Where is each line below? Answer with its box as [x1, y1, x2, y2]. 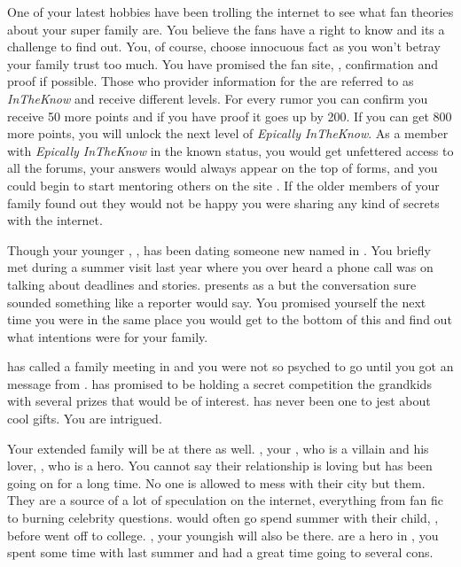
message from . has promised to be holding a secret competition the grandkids [7, 374, 432, 392]
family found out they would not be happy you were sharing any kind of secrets [7, 193, 440, 212]
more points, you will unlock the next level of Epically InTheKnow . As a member [7, 124, 449, 143]
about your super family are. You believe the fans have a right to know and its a [7, 19, 445, 38]
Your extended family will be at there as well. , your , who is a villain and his [7, 439, 429, 457]
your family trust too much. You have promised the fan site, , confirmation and [7, 54, 439, 73]
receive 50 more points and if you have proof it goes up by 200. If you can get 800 [7, 106, 452, 125]
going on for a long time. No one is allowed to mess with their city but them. [7, 473, 426, 492]
